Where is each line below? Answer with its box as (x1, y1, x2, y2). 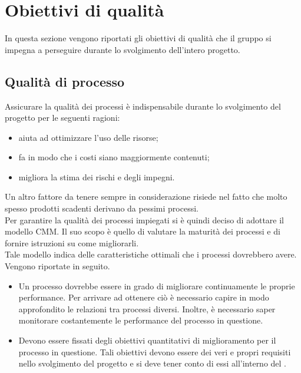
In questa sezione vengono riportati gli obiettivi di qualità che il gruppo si (5, 32, 272, 44)
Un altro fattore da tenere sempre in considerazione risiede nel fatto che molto (5, 190, 287, 203)
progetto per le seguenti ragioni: (5, 111, 120, 124)
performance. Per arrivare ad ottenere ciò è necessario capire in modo (18, 291, 269, 303)
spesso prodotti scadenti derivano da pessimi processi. (5, 202, 199, 214)
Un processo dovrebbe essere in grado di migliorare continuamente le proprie (18, 279, 295, 292)
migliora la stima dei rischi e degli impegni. (18, 170, 175, 183)
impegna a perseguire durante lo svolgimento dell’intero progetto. (5, 43, 240, 55)
